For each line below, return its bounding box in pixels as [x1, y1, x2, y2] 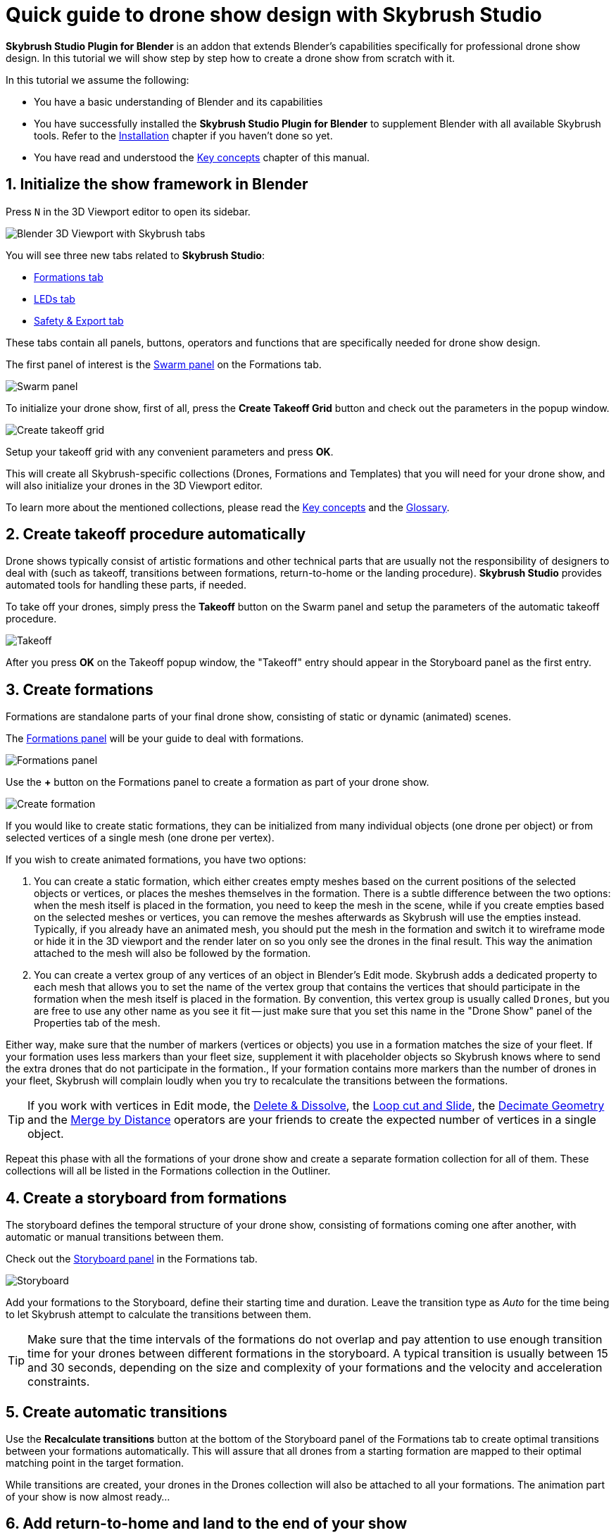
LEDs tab [34, 292, 75, 305]
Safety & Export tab [34, 314, 124, 327]
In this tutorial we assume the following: [6, 73, 189, 86]
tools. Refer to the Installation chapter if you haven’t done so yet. [34, 129, 333, 142]
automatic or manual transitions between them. [6, 1231, 224, 1243]
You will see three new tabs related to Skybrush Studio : [6, 249, 265, 261]
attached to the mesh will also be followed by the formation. [34, 947, 311, 960]
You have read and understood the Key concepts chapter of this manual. [34, 151, 370, 163]
